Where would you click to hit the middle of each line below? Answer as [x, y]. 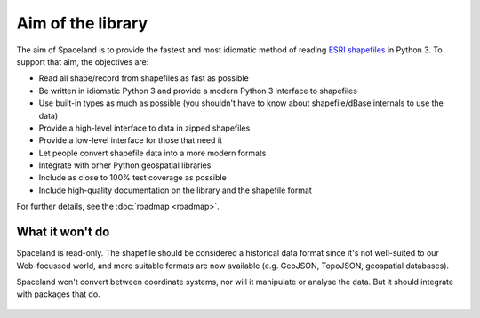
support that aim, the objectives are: [83, 61]
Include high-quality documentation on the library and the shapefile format [176, 190]
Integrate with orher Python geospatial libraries [125, 165]
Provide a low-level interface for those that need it [130, 140]
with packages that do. [59, 294]
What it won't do [63, 232]
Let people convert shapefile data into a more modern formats [152, 153]
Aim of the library [82, 23]
